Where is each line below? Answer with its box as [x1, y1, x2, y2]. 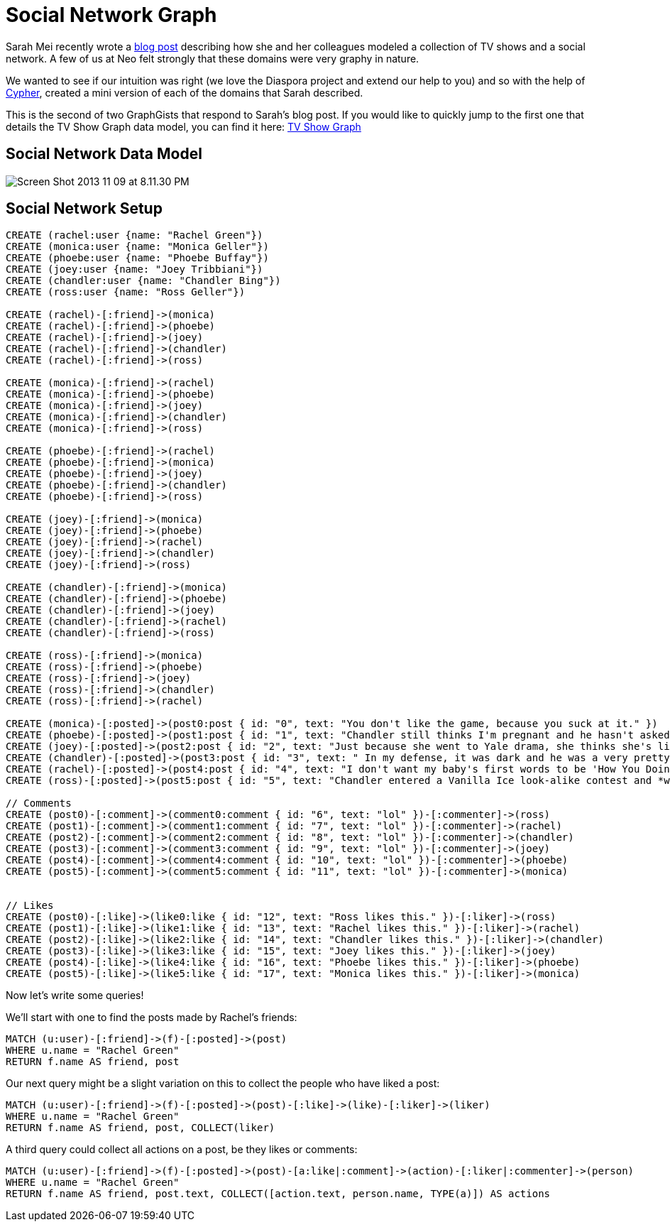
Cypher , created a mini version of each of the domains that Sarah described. [6, 86, 363, 99]
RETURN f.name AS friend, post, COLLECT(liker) [6, 1122, 275, 1134]
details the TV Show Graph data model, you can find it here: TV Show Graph [6, 120, 361, 133]
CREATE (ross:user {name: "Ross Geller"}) [6, 286, 246, 298]
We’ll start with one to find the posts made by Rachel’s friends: [6, 1011, 297, 1024]
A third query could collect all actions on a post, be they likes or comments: [6, 1143, 358, 1156]
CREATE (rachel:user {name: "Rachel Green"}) [6, 229, 263, 241]
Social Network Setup [6, 200, 163, 218]
